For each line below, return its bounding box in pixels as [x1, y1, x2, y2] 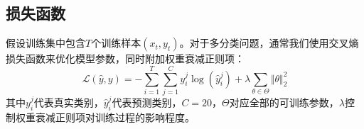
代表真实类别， [33, 94, 104, 109]
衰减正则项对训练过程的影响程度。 [35, 109, 195, 124]
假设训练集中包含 [6, 35, 85, 50]
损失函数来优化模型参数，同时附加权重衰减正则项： [6, 51, 245, 66]
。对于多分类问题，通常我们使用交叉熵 [179, 35, 359, 50]
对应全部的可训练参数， [229, 94, 339, 109]
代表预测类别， [112, 94, 182, 109]
